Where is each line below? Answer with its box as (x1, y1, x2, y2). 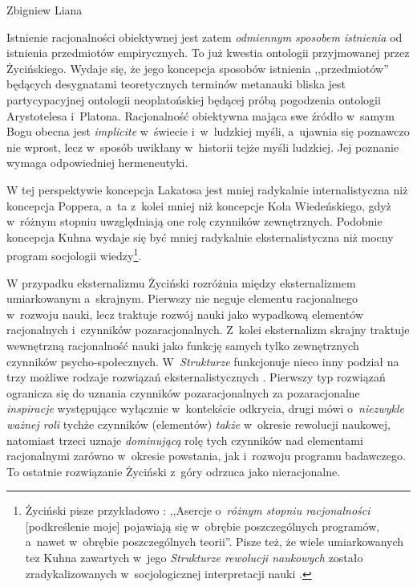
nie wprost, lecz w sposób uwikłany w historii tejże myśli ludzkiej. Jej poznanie (6, 138, 399, 155)
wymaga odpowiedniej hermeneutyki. (6, 154, 188, 171)
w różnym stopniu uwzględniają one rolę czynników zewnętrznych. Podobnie (6, 213, 383, 230)
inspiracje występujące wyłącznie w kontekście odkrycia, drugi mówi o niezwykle (6, 400, 404, 417)
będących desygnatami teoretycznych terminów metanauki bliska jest (6, 75, 346, 92)
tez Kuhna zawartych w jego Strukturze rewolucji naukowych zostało (25, 549, 363, 566)
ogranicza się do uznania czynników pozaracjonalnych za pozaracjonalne (6, 384, 360, 401)
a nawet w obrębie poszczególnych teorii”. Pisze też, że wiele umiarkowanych (25, 533, 404, 550)
